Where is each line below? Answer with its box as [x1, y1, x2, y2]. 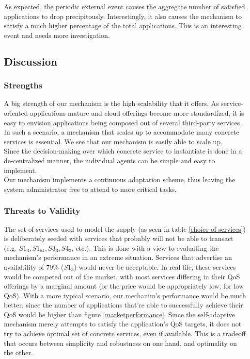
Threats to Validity [4, 205, 80, 217]
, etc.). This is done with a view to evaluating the [71, 242, 219, 253]
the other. [4, 347, 33, 358]
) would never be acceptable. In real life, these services [74, 261, 236, 272]
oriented [4, 107, 28, 118]
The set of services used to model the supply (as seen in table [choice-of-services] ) [4, 223, 246, 234]
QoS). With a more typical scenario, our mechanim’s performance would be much [4, 290, 246, 300]
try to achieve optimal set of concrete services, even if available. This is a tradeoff [4, 328, 246, 339]
